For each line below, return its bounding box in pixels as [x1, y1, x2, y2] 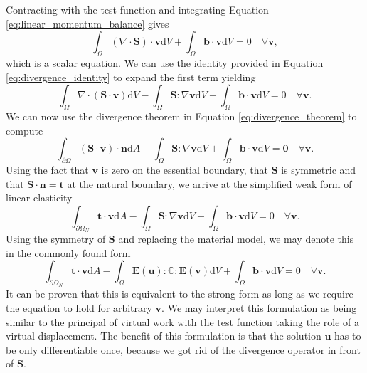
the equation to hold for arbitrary [6, 300, 152, 315]
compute [6, 122, 43, 137]
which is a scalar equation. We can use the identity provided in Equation [6, 55, 324, 70]
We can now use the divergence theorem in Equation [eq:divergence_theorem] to [6, 108, 357, 123]
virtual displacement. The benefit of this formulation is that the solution [6, 328, 321, 343]
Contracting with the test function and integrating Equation [6, 2, 269, 16]
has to [334, 328, 361, 343]
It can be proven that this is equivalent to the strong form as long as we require [6, 286, 353, 301]
